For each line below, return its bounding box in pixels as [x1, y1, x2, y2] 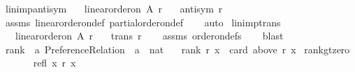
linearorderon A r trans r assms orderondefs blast [15, 28, 284, 43]
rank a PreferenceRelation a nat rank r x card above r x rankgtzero [5, 42, 350, 56]
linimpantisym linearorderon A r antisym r [5, 1, 223, 15]
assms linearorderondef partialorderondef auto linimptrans [5, 15, 281, 29]
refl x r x [33, 55, 76, 70]
